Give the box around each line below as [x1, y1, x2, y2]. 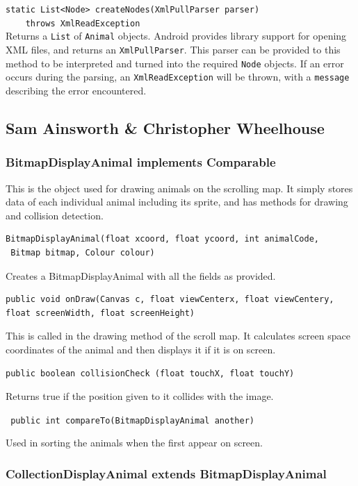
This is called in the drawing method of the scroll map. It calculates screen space [6, 328, 350, 343]
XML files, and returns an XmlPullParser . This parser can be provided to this [6, 42, 341, 56]
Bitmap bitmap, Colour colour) [10, 247, 155, 258]
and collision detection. [6, 208, 104, 222]
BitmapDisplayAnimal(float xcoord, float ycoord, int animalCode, [6, 234, 320, 244]
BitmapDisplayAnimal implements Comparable [6, 153, 276, 171]
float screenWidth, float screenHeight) [6, 308, 195, 318]
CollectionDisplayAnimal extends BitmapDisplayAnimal [6, 464, 327, 482]
